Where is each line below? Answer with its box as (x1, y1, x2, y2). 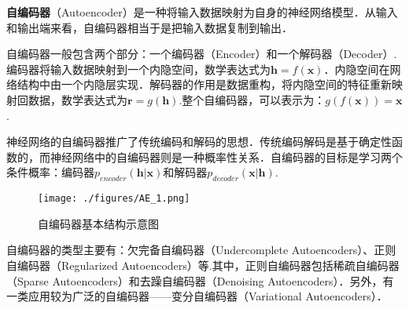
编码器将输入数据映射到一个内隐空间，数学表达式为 (6, 60, 271, 77)
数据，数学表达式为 (28, 91, 127, 107)
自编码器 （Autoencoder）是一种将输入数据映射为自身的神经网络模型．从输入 (6, 4, 398, 20)
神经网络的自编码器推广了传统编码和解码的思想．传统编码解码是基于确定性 (6, 133, 392, 150)
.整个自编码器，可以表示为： (179, 91, 326, 107)
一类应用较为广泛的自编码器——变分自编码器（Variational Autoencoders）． (6, 288, 388, 304)
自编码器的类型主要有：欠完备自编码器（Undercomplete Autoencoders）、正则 (6, 242, 396, 258)
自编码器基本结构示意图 (38, 215, 159, 231)
